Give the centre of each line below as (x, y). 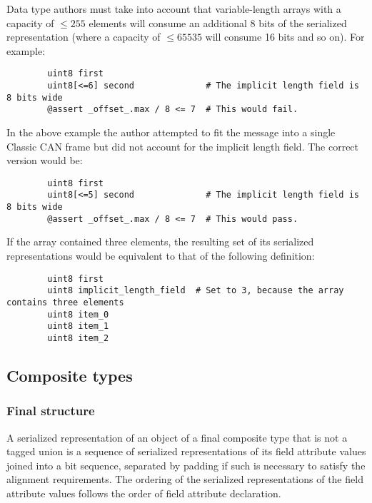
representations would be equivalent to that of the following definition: (161, 255)
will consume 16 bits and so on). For (285, 37)
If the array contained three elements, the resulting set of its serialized (160, 242)
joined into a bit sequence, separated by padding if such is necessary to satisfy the (186, 465)
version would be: (45, 160)
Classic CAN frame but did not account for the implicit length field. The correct (183, 146)
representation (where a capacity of (84, 37)
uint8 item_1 (78, 326)
